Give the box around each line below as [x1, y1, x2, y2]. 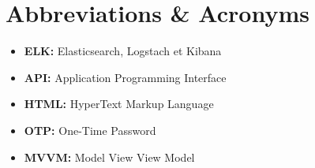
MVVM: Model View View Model [24, 148, 195, 165]
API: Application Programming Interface [24, 69, 227, 85]
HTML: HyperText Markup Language [24, 95, 214, 112]
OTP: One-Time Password [24, 121, 156, 138]
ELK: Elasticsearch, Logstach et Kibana [24, 43, 222, 59]
